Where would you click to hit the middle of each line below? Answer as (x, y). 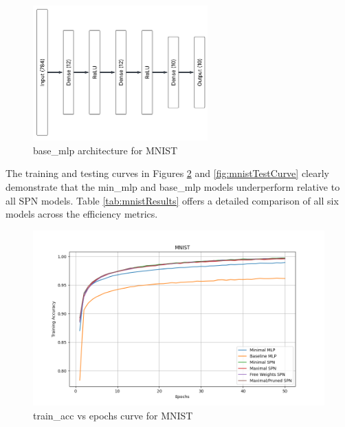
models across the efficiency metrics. (82, 214)
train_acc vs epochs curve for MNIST (113, 415)
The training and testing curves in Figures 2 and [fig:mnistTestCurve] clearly (167, 173)
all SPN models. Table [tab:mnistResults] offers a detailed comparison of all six (172, 200)
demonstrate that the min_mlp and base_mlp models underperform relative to (173, 187)
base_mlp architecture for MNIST (105, 150)
